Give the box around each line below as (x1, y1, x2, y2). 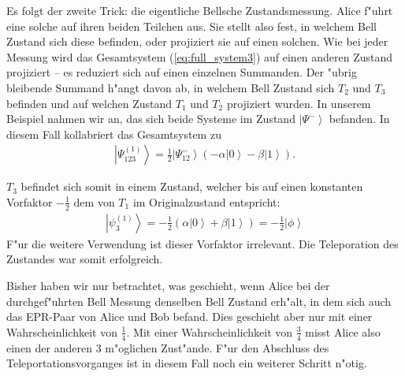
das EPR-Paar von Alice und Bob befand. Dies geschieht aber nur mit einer (6, 308, 373, 325)
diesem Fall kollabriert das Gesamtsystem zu (6, 125, 221, 142)
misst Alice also (305, 323, 381, 340)
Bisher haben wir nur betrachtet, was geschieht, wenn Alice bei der (6, 277, 330, 294)
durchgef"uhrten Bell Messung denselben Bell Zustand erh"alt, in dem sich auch (6, 292, 392, 309)
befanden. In (329, 110, 390, 127)
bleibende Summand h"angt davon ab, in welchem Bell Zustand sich (6, 79, 335, 95)
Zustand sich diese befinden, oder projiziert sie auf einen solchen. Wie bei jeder (6, 33, 388, 50)
